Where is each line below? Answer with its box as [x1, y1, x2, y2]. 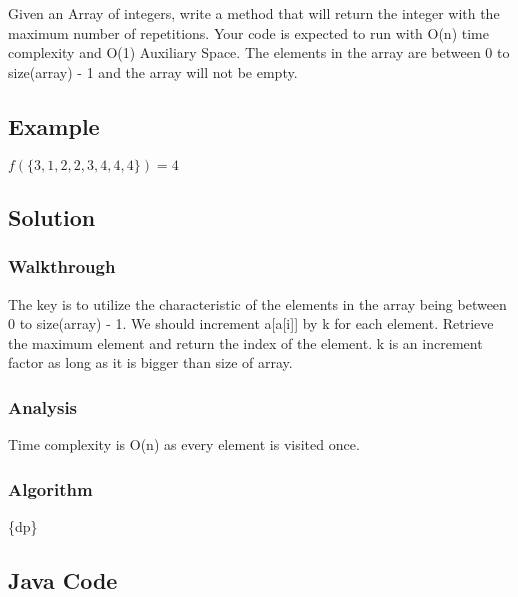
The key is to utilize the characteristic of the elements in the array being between [8, 293, 507, 314]
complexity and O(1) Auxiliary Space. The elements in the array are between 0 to [8, 42, 510, 63]
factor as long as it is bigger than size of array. [8, 352, 293, 373]
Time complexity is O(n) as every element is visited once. [8, 434, 360, 455]
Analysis [8, 394, 78, 419]
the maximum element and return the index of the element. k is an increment [8, 332, 483, 353]
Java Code [8, 564, 118, 595]
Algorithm [8, 476, 93, 501]
